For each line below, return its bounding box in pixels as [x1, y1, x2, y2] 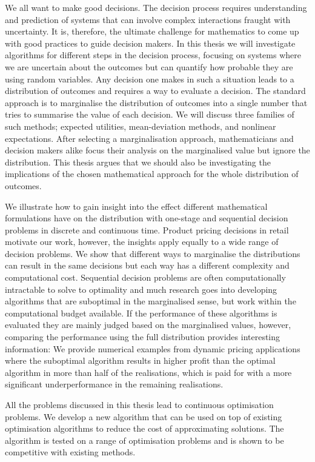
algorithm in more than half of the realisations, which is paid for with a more [5, 366, 292, 378]
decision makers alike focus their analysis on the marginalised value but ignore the [5, 144, 310, 156]
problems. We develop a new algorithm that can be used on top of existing [5, 410, 282, 423]
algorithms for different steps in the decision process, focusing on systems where [5, 49, 301, 61]
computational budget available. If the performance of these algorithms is [5, 306, 277, 319]
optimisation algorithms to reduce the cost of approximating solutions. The [5, 422, 284, 435]
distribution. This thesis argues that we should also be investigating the [5, 155, 271, 168]
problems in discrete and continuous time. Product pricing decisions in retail [5, 223, 289, 236]
